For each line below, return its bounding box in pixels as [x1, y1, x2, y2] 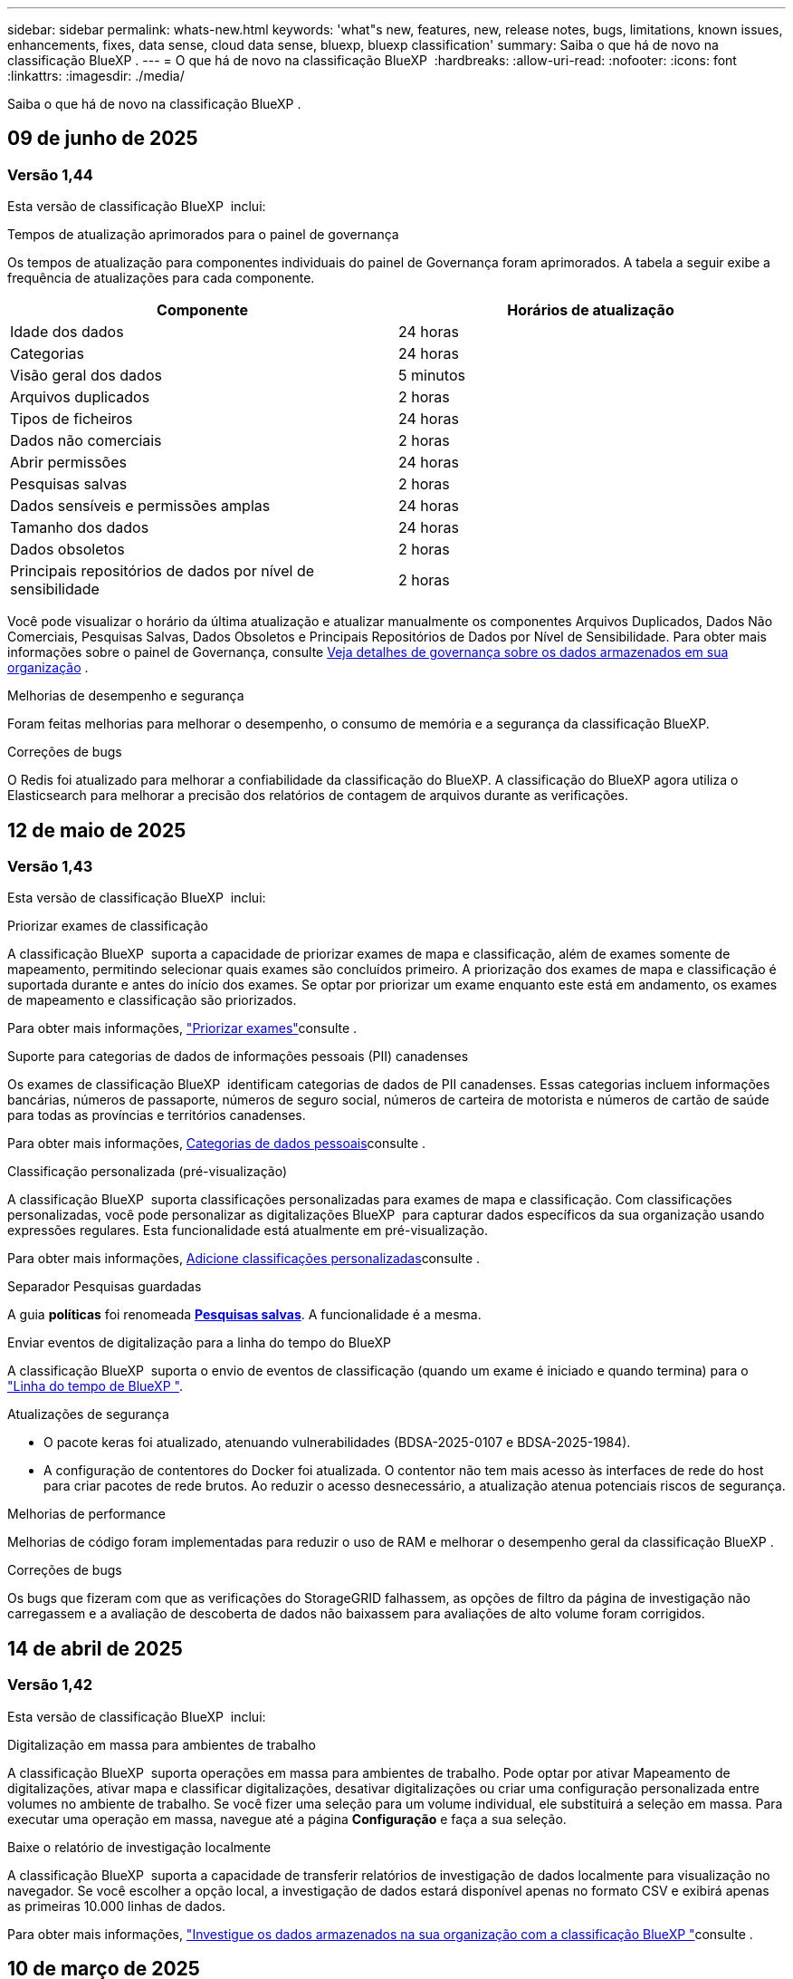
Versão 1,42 [7, 1675, 93, 1694]
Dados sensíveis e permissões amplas [10, 497, 271, 516]
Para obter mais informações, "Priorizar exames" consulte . [7, 1020, 358, 1037]
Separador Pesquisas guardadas [7, 1279, 202, 1295]
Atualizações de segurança [7, 1406, 169, 1423]
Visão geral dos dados [10, 366, 162, 385]
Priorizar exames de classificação [7, 918, 208, 934]
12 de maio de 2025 [7, 818, 186, 842]
